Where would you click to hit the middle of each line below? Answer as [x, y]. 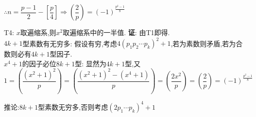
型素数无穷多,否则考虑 [73, 107]
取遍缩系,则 [38, 32]
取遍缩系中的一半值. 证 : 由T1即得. [116, 32]
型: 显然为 [91, 63]
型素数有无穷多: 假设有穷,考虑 [70, 43]
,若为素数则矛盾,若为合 [207, 43]
